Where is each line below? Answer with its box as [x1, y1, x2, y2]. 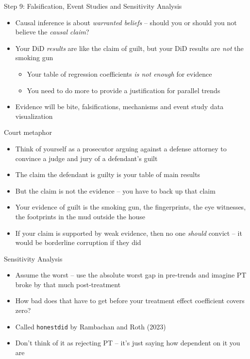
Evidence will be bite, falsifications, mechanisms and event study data [15, 101, 224, 112]
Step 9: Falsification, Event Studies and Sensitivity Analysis [4, 1, 182, 11]
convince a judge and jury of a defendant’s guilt [15, 153, 158, 163]
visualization [15, 111, 53, 121]
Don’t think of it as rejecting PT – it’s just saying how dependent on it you [15, 338, 240, 348]
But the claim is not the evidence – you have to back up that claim [15, 185, 216, 196]
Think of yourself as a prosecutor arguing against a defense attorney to [15, 143, 227, 153]
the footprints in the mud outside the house [15, 211, 145, 221]
